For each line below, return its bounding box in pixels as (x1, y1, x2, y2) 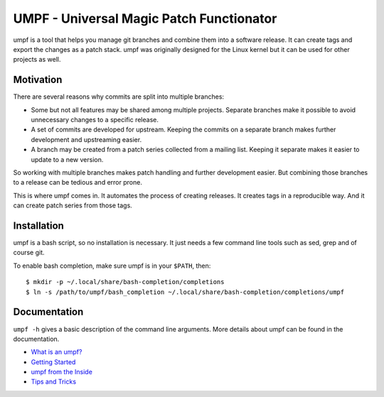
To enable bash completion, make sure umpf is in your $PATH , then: (13, 261, 211, 270)
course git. (13, 249, 46, 257)
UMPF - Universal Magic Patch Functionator (13, 11, 277, 26)
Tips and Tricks (31, 377, 77, 386)
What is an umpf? (31, 348, 82, 357)
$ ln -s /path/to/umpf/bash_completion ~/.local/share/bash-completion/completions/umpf (26, 288, 345, 296)
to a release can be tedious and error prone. (13, 178, 142, 187)
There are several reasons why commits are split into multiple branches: (13, 92, 224, 101)
